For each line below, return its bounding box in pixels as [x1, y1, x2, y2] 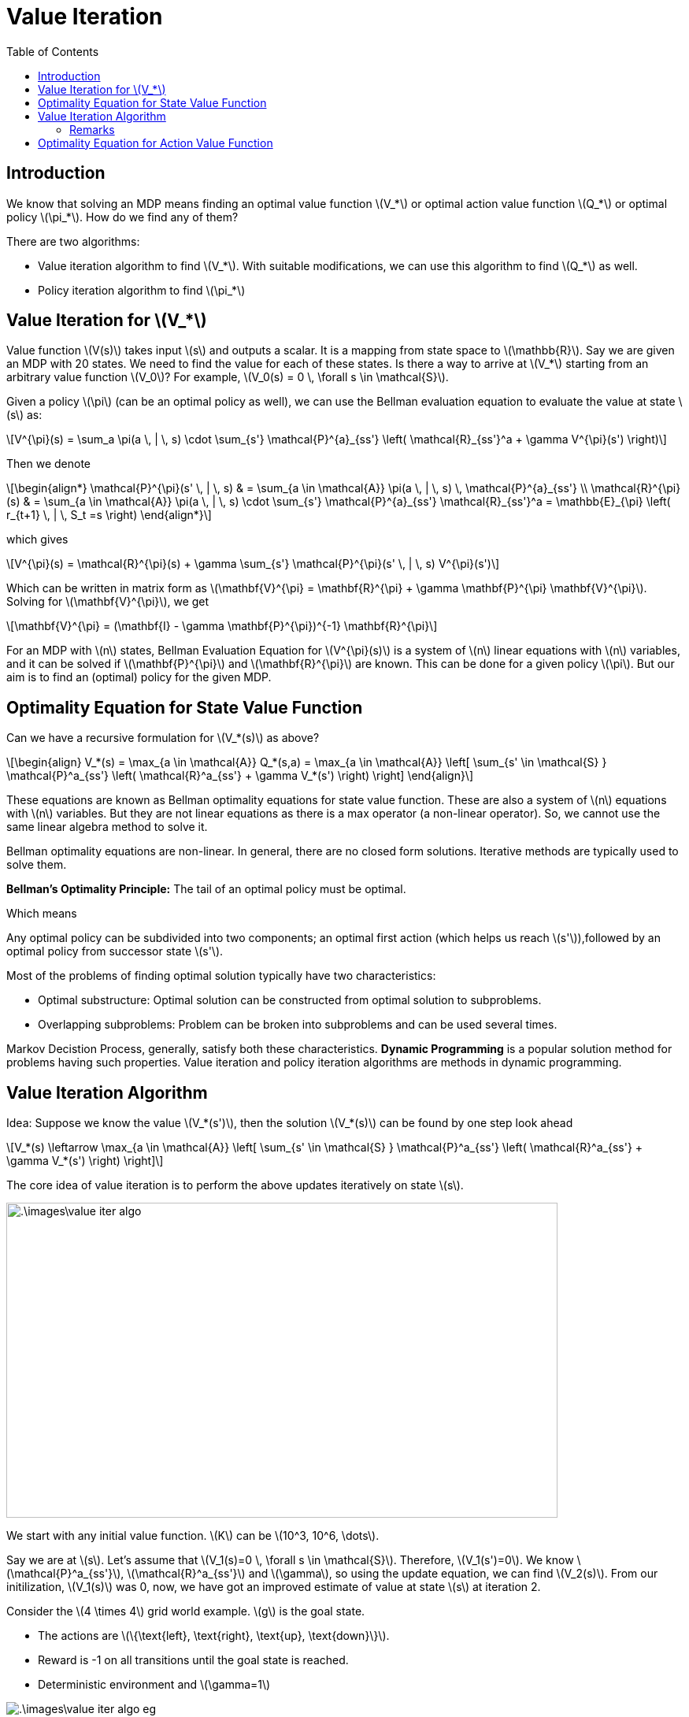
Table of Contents [6, 44, 99, 58]
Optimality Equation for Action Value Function [38, 135, 273, 150]
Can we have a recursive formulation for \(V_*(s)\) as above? [6, 731, 320, 745]
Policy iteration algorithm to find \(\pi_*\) [38, 283, 246, 297]
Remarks [69, 122, 115, 136]
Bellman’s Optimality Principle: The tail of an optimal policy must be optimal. [6, 882, 406, 896]
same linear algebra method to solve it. [6, 820, 208, 834]
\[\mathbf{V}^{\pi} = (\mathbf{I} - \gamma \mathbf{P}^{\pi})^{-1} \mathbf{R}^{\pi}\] [6, 619, 438, 633]
